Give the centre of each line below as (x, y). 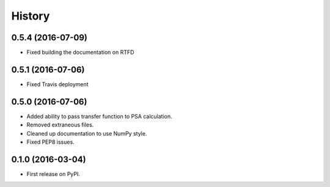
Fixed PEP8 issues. (50, 142)
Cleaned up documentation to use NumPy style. (87, 133)
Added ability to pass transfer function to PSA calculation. (99, 116)
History (31, 16)
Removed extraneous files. (60, 125)
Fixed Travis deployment (57, 84)
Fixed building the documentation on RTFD (80, 53)
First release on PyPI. (53, 174)
